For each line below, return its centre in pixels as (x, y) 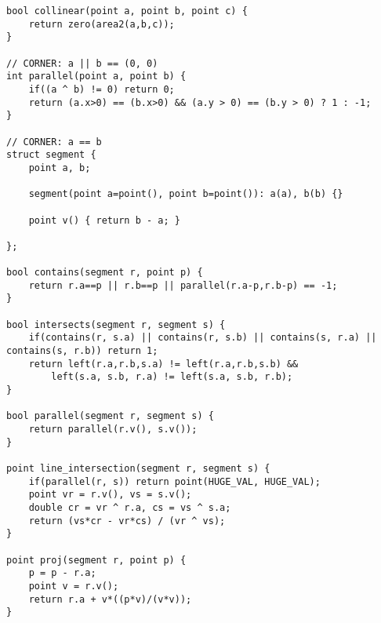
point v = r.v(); (74, 586)
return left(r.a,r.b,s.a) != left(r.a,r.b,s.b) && (163, 364)
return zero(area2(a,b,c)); (102, 24)
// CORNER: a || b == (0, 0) (82, 63)
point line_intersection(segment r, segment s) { (138, 468)
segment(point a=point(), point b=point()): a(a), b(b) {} (186, 194)
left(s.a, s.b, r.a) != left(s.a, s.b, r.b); (172, 377)
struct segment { (51, 155)
